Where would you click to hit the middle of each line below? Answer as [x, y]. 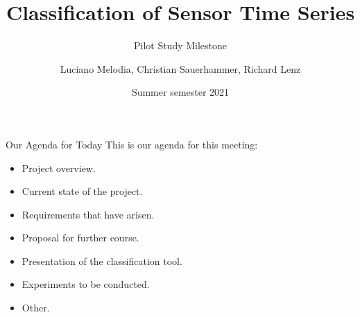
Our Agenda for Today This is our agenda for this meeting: [132, 144]
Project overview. [59, 168]
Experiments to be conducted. [86, 284]
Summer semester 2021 [180, 92]
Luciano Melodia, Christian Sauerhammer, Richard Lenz [180, 68]
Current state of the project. [82, 191]
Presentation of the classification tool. [102, 260]
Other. [36, 308]
